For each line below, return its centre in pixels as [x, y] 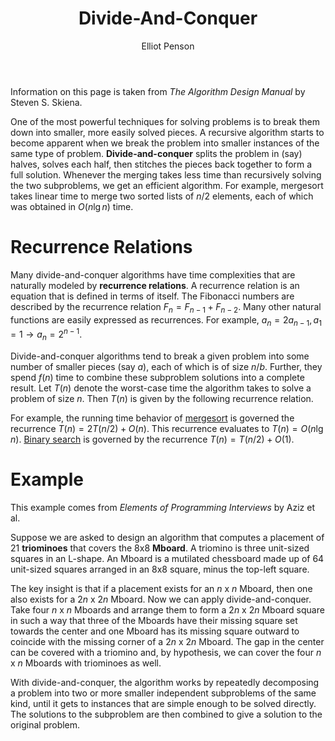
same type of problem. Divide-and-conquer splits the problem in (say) [156, 153]
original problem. [45, 724]
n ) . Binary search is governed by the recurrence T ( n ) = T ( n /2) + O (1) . [152, 439]
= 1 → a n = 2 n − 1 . [46, 334]
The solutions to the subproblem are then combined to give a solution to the [166, 714]
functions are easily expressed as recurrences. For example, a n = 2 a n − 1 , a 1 [166, 320]
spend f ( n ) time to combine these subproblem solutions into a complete [157, 377]
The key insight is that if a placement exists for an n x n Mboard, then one [161, 588]
